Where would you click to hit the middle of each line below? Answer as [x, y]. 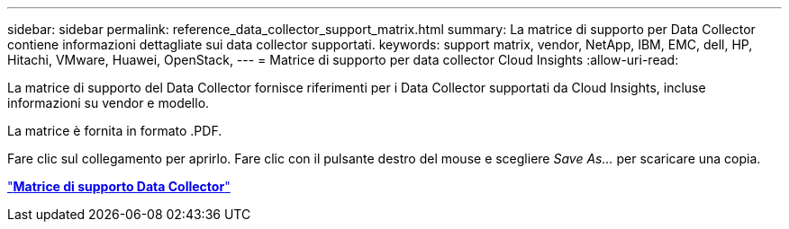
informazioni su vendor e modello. [109, 103]
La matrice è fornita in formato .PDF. [115, 131]
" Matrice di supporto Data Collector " [119, 186]
